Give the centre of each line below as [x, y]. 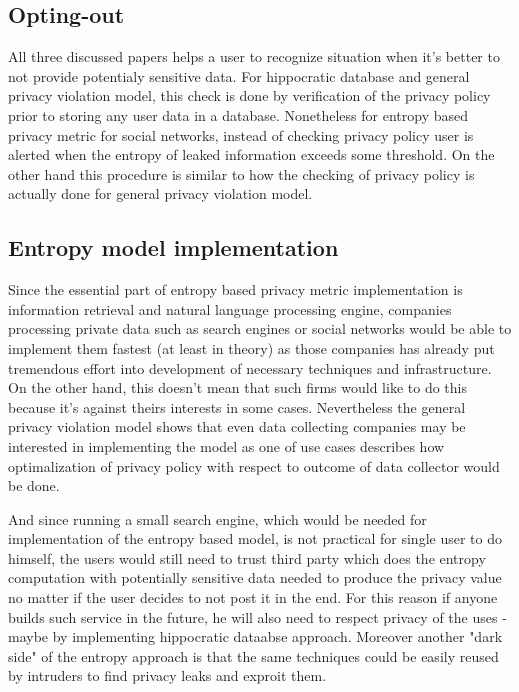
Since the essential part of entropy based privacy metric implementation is [235, 289]
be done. [34, 485]
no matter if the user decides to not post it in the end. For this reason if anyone [253, 597]
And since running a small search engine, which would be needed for [217, 518]
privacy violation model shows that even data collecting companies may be [237, 426]
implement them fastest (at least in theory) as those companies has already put [251, 347]
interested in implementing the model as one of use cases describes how [226, 445]
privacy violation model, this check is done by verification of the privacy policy [249, 95]
